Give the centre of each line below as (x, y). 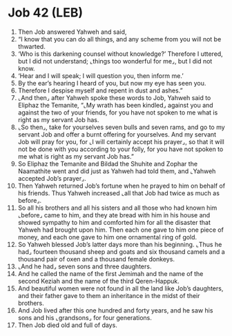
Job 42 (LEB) (46, 13)
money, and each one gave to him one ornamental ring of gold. (107, 237)
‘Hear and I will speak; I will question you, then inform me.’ (100, 76)
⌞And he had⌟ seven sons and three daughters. (85, 266)
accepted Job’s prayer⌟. (52, 178)
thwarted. (31, 46)
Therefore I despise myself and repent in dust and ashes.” (100, 90)
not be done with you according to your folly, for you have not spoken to (120, 149)
